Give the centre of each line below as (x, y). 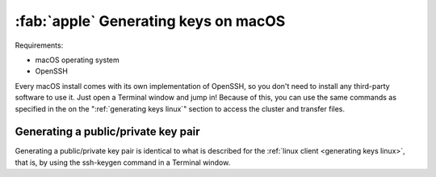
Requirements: (39, 45)
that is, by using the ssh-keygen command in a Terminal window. (123, 162)
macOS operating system (78, 60)
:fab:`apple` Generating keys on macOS (150, 21)
